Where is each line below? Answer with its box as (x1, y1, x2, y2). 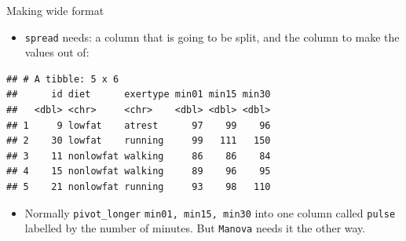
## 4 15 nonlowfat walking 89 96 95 (6, 166, 271, 177)
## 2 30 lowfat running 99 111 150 (6, 135, 271, 147)
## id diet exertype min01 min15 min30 (6, 89, 271, 100)
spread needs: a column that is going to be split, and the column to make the (24, 28, 400, 45)
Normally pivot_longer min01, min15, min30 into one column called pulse (24, 204, 396, 221)
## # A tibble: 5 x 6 (6, 73, 119, 85)
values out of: (24, 44, 90, 60)
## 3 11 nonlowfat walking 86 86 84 (6, 150, 271, 162)
